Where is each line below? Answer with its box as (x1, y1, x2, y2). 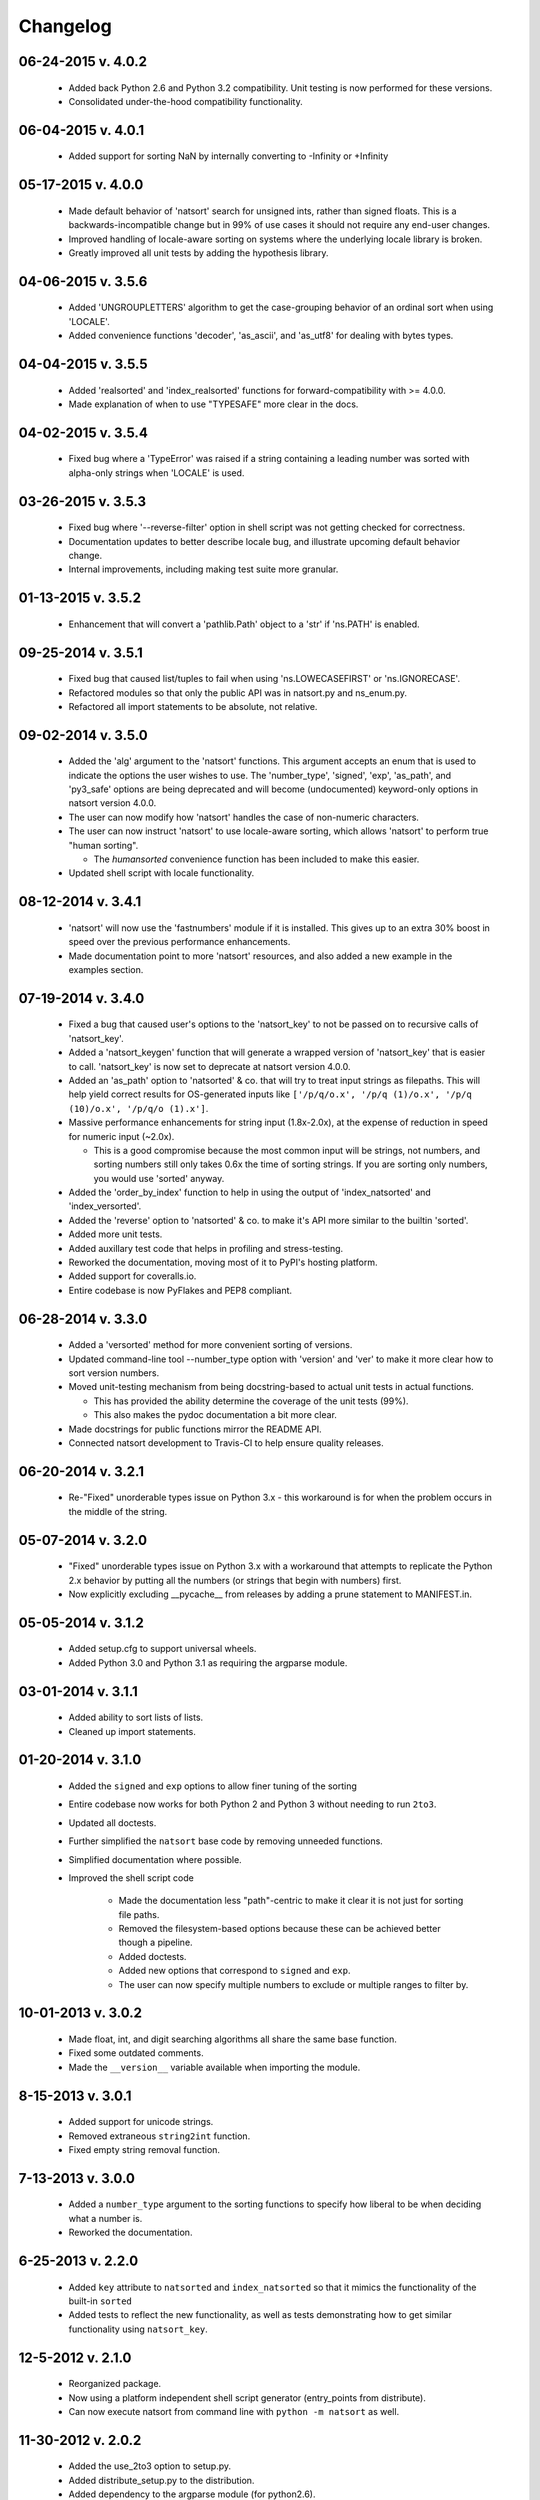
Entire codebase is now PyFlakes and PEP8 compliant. (68, 1284, 293, 1296)
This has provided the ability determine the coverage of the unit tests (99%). (93, 1395, 409, 1407)
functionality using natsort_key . (68, 2323, 209, 2335)
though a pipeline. (118, 1936, 194, 1949)
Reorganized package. (68, 2378, 162, 2390)
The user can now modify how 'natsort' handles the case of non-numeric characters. (68, 811, 420, 823)
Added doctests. (118, 1950, 187, 1962)
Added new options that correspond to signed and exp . (118, 1965, 351, 1977)
